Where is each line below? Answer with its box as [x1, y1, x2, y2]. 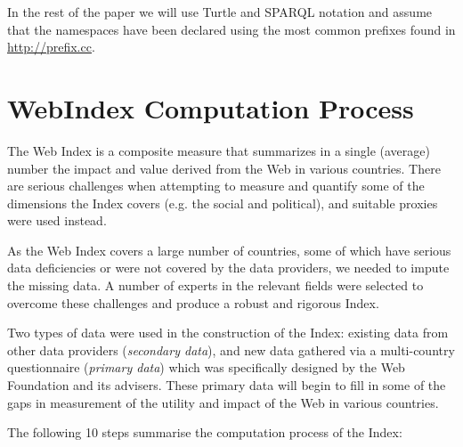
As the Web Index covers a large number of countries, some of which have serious [7, 240, 451, 259]
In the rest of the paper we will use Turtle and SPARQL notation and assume [7, 3, 433, 20]
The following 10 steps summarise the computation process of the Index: [7, 423, 402, 442]
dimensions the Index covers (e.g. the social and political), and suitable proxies [7, 193, 438, 212]
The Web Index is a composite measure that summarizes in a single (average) [7, 141, 430, 159]
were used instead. [7, 211, 107, 230]
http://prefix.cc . [7, 37, 95, 56]
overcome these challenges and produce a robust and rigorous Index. [7, 293, 379, 312]
